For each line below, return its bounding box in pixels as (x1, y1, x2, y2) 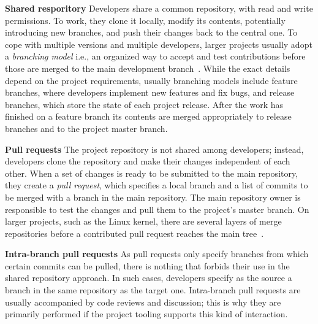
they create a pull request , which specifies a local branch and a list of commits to (5, 179, 308, 191)
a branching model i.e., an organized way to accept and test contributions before (5, 50, 306, 63)
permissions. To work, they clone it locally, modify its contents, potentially (5, 13, 286, 26)
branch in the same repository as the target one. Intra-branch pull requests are (5, 283, 301, 296)
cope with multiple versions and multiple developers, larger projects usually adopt (5, 37, 312, 50)
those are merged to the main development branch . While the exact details (5, 61, 290, 74)
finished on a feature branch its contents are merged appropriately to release (5, 110, 292, 123)
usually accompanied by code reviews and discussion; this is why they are (5, 295, 281, 308)
